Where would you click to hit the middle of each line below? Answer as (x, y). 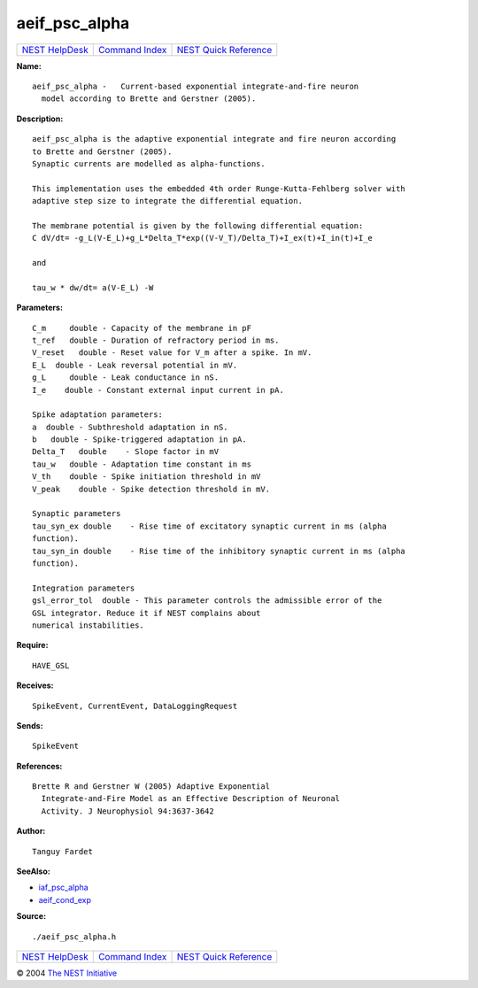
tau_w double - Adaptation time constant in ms (142, 464)
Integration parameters (84, 588)
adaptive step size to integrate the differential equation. (167, 201)
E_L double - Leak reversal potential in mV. (135, 365)
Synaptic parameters (77, 514)
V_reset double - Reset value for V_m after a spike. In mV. (172, 353)
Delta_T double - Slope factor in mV (126, 452)
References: (39, 766)
